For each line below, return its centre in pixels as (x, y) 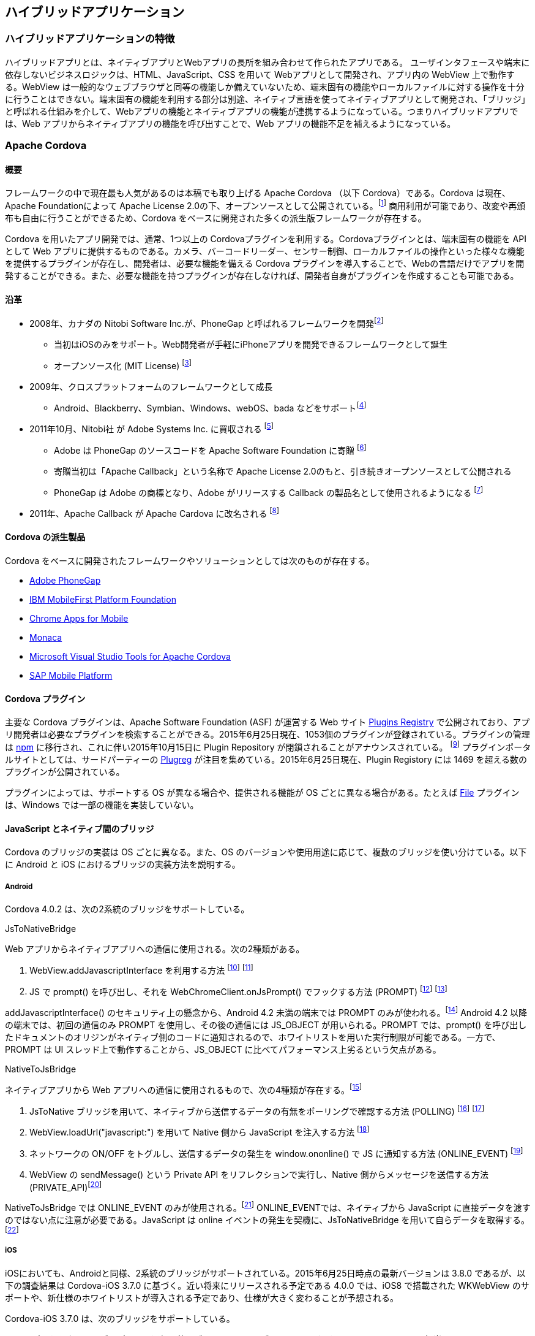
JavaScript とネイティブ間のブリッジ (80, 828)
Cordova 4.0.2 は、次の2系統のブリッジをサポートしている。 (127, 909)
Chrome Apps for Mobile (79, 619)
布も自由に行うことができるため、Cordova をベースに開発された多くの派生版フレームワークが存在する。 (216, 218)
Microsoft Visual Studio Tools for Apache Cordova (130, 657)
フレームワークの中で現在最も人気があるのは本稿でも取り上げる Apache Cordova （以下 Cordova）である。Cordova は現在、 (258, 193)
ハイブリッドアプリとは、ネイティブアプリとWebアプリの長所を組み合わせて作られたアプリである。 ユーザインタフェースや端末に (267, 62)
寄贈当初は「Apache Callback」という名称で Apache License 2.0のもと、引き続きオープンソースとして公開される (283, 471)
